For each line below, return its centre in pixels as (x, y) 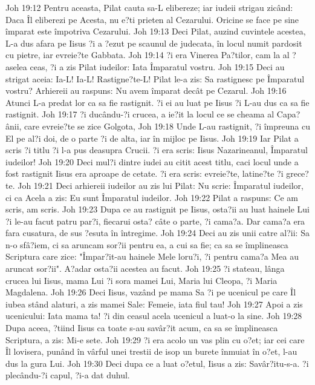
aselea (16, 66)
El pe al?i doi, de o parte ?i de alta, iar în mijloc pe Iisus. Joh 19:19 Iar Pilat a (152, 138)
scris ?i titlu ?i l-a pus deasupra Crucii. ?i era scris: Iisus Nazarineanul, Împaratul (157, 150)
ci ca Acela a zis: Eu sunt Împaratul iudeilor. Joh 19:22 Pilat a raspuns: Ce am (152, 197)
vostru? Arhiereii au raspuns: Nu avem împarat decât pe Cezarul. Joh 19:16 (146, 90)
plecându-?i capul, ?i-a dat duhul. (68, 375)
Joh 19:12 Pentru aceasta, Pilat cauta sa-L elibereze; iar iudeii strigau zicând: (149, 7)
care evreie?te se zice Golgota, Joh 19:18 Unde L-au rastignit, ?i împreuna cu (167, 126)
